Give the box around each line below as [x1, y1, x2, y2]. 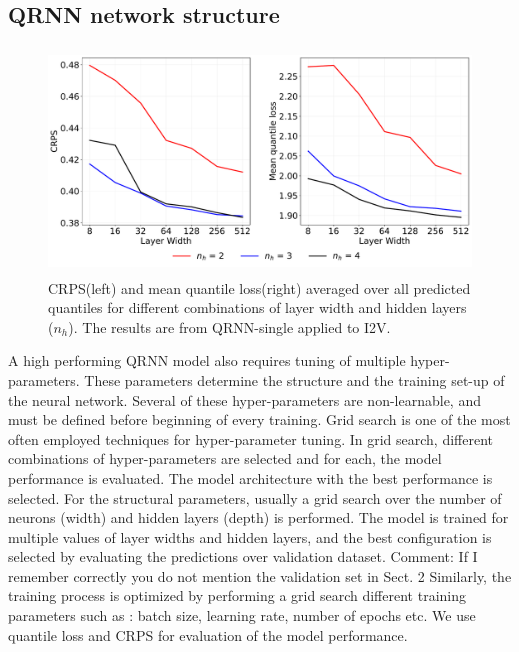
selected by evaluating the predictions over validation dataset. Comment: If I [8, 546, 478, 567]
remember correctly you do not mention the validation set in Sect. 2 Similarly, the [8, 565, 512, 586]
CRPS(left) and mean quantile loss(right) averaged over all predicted [48, 277, 471, 298]
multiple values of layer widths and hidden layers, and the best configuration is [8, 526, 492, 547]
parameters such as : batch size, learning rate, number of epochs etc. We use [8, 605, 476, 626]
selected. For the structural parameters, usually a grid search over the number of [8, 487, 502, 508]
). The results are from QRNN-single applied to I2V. [68, 316, 391, 337]
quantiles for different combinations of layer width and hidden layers [48, 297, 467, 318]
